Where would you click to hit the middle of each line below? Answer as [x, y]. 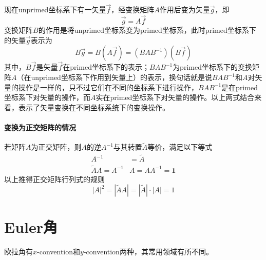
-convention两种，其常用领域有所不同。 [148, 252]
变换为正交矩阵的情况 [40, 127]
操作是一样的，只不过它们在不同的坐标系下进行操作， [108, 87]
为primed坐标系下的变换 [212, 67]
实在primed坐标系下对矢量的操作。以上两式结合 [175, 97]
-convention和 [59, 252]
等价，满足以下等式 [180, 147]
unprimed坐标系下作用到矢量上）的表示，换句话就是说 [121, 77]
